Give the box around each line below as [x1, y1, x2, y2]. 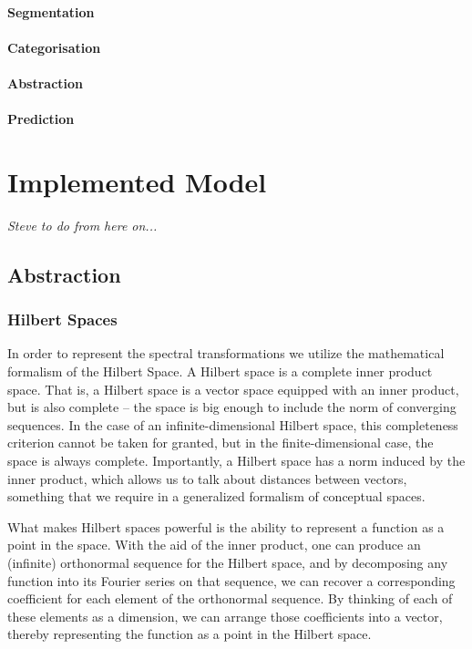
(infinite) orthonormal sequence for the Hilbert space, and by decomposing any [7, 553, 448, 572]
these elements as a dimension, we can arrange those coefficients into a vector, [7, 606, 443, 625]
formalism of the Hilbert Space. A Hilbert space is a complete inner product [7, 362, 433, 381]
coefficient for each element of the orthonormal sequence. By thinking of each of [7, 589, 453, 608]
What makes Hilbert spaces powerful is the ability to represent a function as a [7, 517, 445, 536]
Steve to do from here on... [7, 215, 158, 234]
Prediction [7, 109, 75, 129]
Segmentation [7, 2, 95, 21]
